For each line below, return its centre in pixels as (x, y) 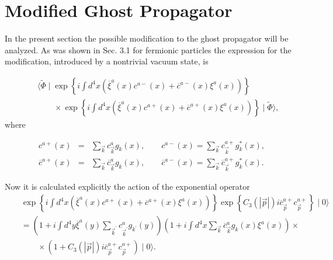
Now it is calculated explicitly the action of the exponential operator (127, 186)
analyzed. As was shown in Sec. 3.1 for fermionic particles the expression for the (148, 49)
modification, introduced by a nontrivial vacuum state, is (107, 61)
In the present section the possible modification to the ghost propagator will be (147, 38)
